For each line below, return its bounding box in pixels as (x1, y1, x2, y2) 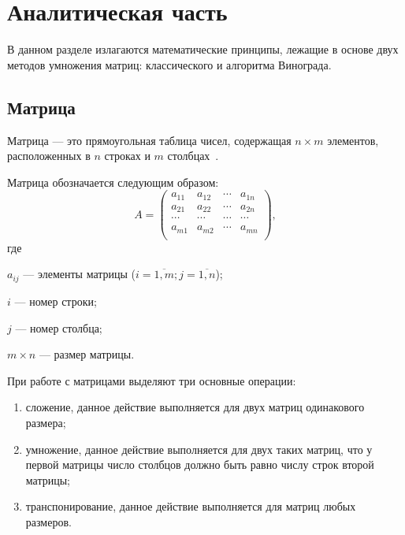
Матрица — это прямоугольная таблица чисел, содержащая (7, 132, 292, 148)
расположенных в (7, 147, 91, 164)
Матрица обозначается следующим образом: (7, 173, 219, 190)
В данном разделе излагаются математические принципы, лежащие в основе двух (7, 41, 399, 58)
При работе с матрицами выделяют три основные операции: (7, 372, 296, 388)
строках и (104, 147, 150, 164)
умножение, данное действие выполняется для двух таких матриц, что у (25, 440, 373, 457)
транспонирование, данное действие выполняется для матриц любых (25, 498, 356, 515)
